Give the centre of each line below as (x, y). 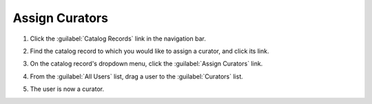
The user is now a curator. (67, 89)
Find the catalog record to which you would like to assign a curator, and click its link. (149, 51)
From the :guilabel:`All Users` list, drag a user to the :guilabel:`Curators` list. (137, 76)
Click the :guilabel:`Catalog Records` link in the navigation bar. (118, 39)
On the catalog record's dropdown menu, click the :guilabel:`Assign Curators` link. (146, 64)
